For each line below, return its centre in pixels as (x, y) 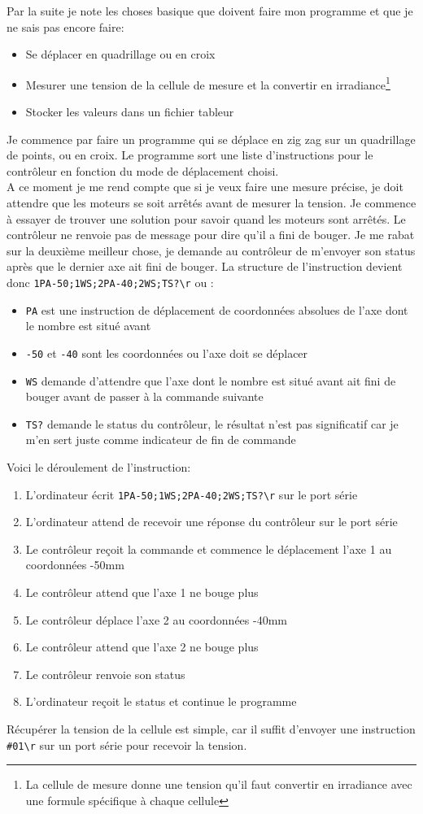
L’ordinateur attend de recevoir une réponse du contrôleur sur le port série (211, 522)
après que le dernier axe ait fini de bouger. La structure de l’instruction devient (205, 266)
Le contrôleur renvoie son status (105, 674)
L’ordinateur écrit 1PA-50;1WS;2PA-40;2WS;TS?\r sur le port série (192, 494)
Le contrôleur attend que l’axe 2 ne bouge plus (142, 647)
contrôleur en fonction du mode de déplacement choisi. (143, 170)
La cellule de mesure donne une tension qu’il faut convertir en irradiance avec (219, 784)
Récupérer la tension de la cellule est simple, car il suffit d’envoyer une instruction (211, 729)
